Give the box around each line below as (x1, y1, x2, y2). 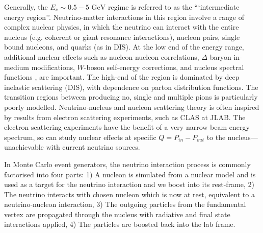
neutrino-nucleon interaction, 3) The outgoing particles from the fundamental (4, 199, 246, 209)
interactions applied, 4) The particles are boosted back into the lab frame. (4, 219, 235, 229)
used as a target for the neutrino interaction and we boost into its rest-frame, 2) (4, 179, 254, 190)
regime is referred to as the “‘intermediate (108, 2, 240, 12)
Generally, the (4, 2, 48, 12)
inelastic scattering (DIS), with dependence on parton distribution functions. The (4, 81, 258, 92)
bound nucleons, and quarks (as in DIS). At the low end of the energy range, (4, 41, 244, 52)
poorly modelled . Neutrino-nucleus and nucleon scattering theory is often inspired (4, 101, 259, 112)
